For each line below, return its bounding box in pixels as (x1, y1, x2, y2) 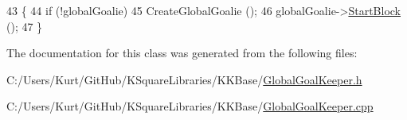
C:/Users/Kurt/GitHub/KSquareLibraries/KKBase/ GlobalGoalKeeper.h (6, 71, 362, 87)
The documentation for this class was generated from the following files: (6, 45, 358, 61)
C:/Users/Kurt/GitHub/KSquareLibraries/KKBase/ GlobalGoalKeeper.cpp (6, 98, 374, 114)
